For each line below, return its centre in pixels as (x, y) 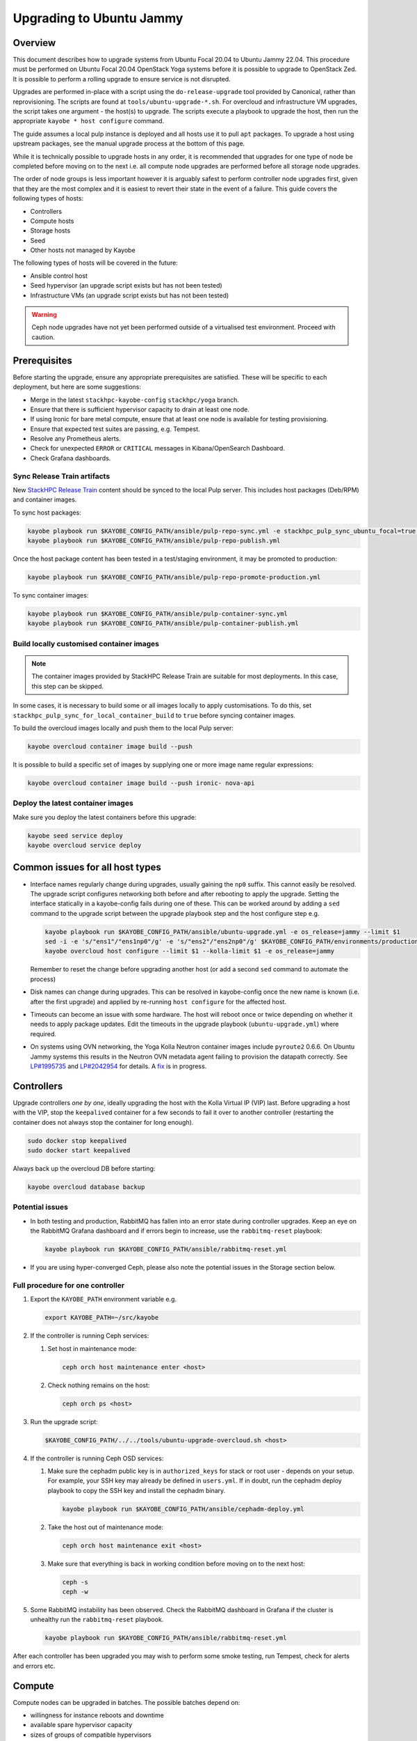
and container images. (45, 500)
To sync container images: (51, 595)
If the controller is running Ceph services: (90, 1336)
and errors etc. (34, 1666)
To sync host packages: (47, 513)
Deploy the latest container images (73, 803)
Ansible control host (59, 276)
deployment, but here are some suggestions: (77, 387)
